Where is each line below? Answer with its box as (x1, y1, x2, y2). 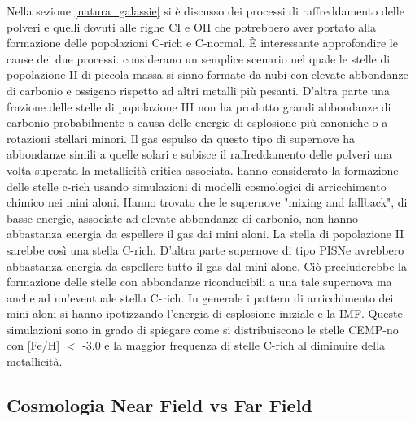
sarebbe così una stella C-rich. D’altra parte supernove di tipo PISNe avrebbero (7, 241, 404, 258)
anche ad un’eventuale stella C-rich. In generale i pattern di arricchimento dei (7, 289, 394, 306)
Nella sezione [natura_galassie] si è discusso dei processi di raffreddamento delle (7, 2, 404, 19)
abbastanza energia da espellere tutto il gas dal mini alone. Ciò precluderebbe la (7, 257, 407, 274)
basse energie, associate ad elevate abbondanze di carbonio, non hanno (7, 209, 359, 226)
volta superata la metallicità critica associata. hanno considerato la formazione (7, 161, 399, 178)
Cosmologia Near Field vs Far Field (7, 393, 312, 418)
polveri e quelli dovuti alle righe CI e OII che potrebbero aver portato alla (7, 18, 377, 35)
